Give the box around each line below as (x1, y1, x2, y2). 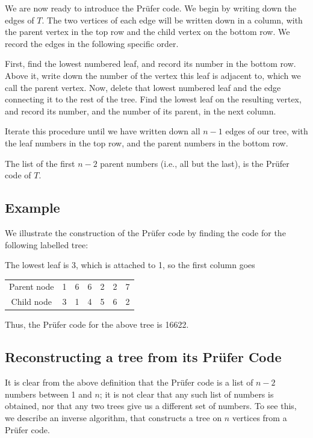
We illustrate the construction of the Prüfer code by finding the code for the (5, 226, 286, 239)
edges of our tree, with (225, 125, 308, 137)
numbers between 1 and (5, 387, 92, 400)
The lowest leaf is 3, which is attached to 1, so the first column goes (5, 258, 255, 271)
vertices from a (232, 411, 287, 424)
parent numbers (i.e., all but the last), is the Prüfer (100, 157, 290, 169)
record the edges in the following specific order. (5, 37, 179, 49)
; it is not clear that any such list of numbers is (99, 387, 274, 400)
